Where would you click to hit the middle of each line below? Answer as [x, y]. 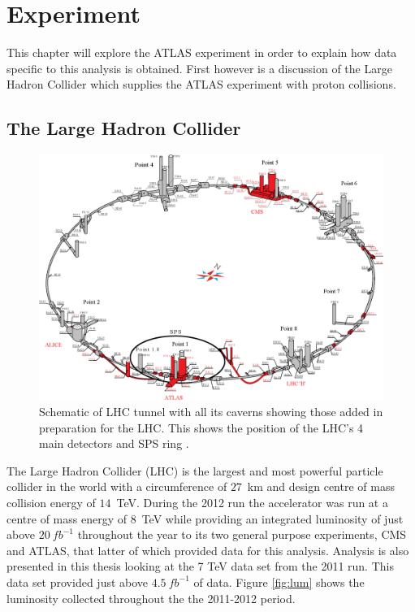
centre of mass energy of [67, 518]
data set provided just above [78, 582]
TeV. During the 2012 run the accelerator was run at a [252, 502]
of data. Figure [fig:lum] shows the [279, 582]
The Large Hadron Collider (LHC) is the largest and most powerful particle [195, 470]
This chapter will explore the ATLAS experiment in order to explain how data [202, 52]
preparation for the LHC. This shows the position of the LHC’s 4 [201, 427]
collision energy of [51, 502]
